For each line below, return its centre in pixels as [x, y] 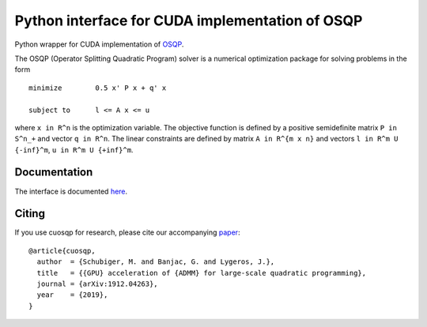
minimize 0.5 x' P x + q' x [98, 88]
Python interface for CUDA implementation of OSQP [189, 21]
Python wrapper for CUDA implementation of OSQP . [99, 44]
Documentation [54, 173]
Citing [30, 214]
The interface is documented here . [71, 191]
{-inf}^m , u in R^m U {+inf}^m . [74, 149]
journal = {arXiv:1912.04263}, [97, 284]
